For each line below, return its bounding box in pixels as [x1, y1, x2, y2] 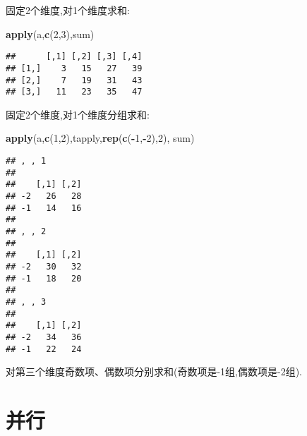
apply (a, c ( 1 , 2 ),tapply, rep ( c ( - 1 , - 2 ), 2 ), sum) [6, 131, 195, 145]
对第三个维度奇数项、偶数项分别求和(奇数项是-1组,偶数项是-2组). [6, 364, 302, 379]
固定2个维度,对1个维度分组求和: [6, 107, 150, 121]
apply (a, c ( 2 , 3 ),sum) [6, 26, 95, 41]
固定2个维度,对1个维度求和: [6, 3, 130, 17]
